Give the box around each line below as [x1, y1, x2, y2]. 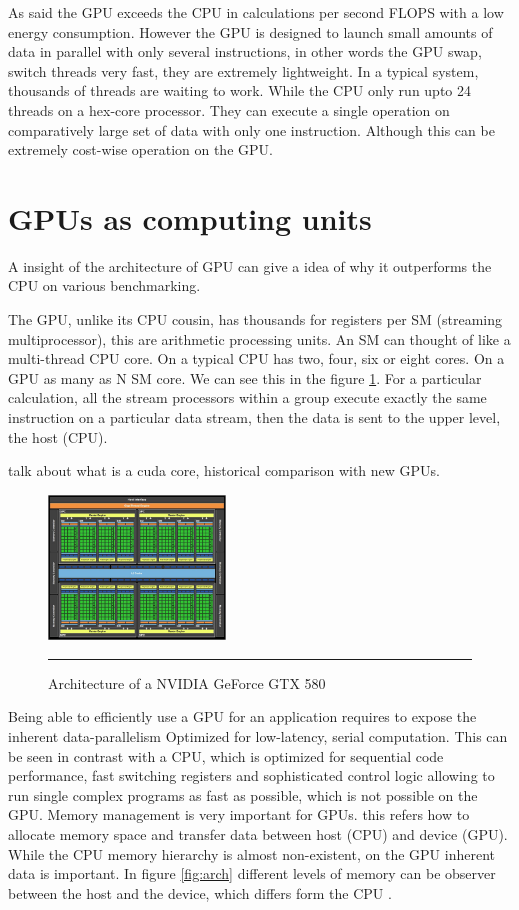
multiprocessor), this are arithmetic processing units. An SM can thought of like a [8, 328, 511, 349]
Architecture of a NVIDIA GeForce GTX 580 [48, 672, 326, 693]
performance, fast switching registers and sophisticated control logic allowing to [8, 765, 495, 786]
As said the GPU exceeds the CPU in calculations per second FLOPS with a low [8, 2, 504, 22]
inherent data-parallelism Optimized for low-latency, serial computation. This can [8, 726, 508, 747]
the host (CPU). [8, 426, 108, 447]
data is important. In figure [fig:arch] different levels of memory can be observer [8, 863, 496, 884]
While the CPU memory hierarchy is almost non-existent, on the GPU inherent [8, 843, 495, 864]
